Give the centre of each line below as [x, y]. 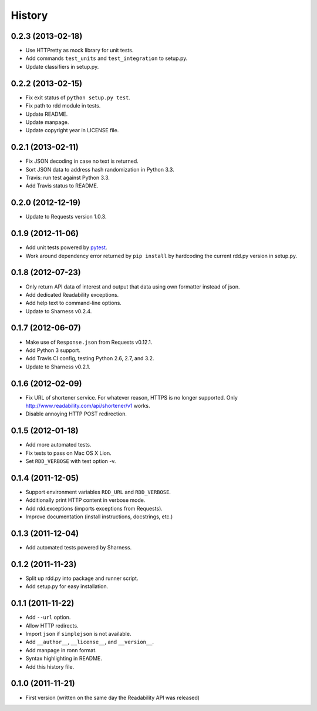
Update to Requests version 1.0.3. [66, 217]
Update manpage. [47, 122]
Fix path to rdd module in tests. [63, 106]
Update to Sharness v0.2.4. [59, 311]
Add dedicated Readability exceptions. [72, 294]
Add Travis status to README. [62, 186]
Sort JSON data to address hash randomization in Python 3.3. [100, 169]
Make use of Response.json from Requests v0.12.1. [89, 342]
